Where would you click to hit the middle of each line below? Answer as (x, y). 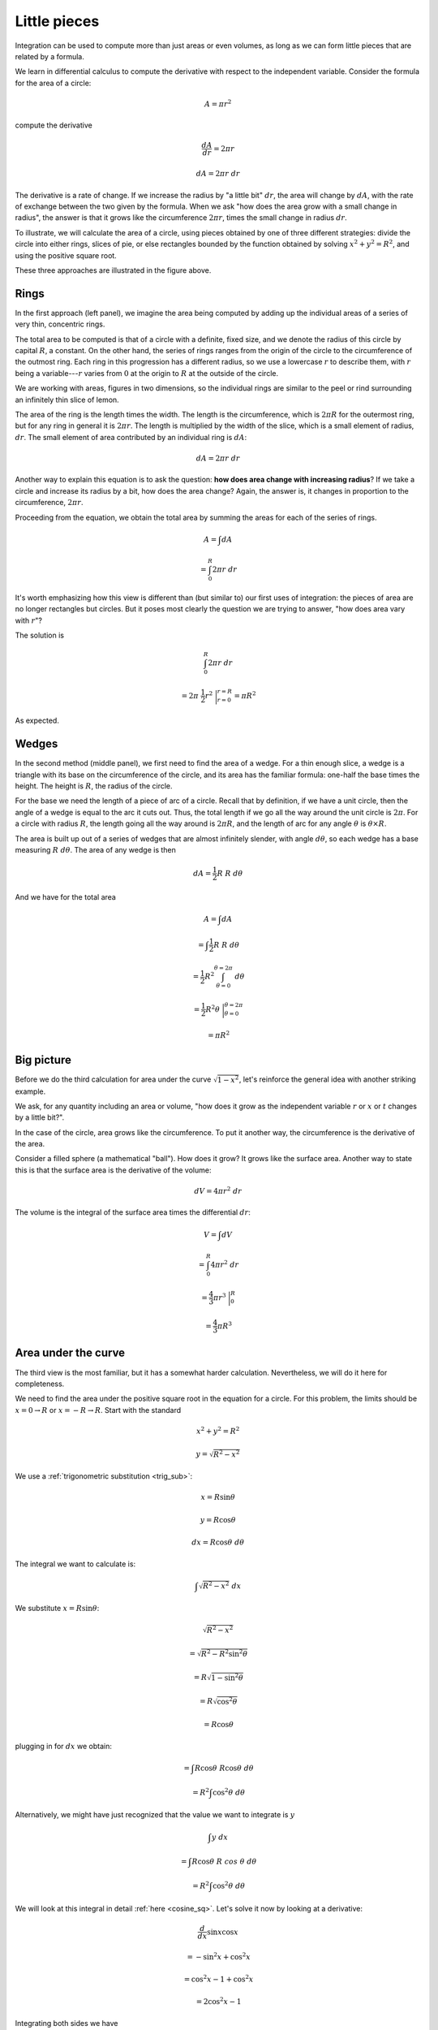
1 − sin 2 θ (227, 1677)
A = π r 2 (218, 104)
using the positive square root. (66, 255)
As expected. (37, 721)
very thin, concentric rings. (60, 324)
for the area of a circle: (53, 83)
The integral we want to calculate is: (75, 1564)
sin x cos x (223, 1932)
